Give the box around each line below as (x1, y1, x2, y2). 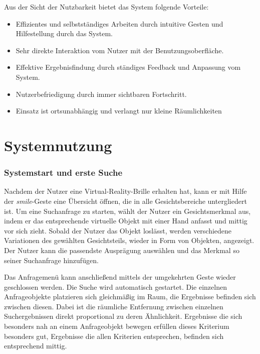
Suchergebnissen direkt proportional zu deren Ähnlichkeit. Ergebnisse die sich (4, 311, 242, 321)
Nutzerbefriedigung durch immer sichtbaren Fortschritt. (16, 88, 187, 99)
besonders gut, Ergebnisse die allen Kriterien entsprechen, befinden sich (4, 330, 224, 341)
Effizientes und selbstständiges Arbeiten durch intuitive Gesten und (16, 18, 223, 29)
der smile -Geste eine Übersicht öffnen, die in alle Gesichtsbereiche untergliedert (4, 195, 247, 206)
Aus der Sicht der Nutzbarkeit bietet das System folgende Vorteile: (4, 2, 209, 12)
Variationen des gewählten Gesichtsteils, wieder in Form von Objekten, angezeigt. (4, 235, 254, 246)
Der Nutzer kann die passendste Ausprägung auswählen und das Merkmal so (4, 245, 239, 255)
